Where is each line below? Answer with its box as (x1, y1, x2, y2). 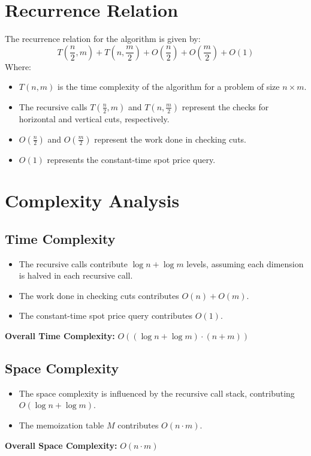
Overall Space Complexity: (5, 439, 117, 451)
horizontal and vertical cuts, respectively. (19, 112, 170, 125)
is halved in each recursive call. (19, 269, 133, 282)
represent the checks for (182, 100, 269, 113)
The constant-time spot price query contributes (19, 309, 193, 322)
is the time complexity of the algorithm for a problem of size (58, 80, 280, 93)
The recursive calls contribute (19, 257, 128, 270)
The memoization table (19, 419, 104, 431)
